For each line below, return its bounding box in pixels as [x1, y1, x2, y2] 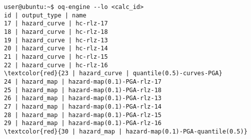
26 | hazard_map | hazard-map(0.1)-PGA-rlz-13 [4, 95, 161, 102]
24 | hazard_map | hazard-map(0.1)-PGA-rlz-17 [4, 78, 161, 85]
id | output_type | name [4, 11, 86, 19]
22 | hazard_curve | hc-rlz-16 [4, 61, 108, 69]
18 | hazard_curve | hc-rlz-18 [4, 28, 108, 35]
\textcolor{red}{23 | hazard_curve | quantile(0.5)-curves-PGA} [4, 70, 222, 77]
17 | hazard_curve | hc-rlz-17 [4, 20, 108, 27]
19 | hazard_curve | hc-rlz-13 [4, 36, 108, 44]
